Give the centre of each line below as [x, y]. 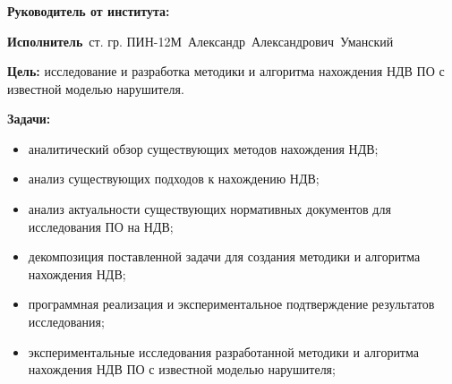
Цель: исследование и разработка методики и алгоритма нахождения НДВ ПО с [226, 71]
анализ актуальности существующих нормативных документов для [209, 209]
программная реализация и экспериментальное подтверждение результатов [231, 304]
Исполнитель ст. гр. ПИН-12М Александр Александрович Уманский [200, 41]
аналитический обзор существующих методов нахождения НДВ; [203, 148]
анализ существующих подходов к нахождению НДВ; [174, 179]
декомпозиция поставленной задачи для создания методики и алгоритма [224, 256]
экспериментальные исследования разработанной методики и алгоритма [223, 351]
